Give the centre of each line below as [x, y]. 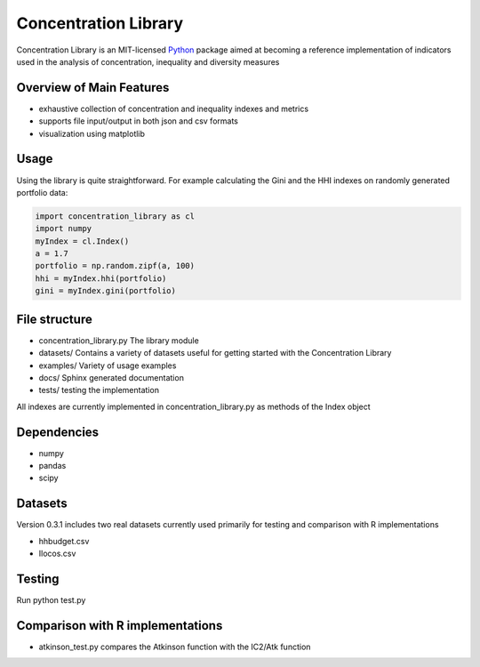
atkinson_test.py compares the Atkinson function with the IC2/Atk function [175, 647]
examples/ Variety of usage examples [108, 366]
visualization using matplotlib [92, 133]
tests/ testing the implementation [99, 390]
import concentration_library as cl [115, 216]
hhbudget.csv [64, 541]
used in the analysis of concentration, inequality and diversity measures [148, 61]
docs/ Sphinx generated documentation [111, 377]
